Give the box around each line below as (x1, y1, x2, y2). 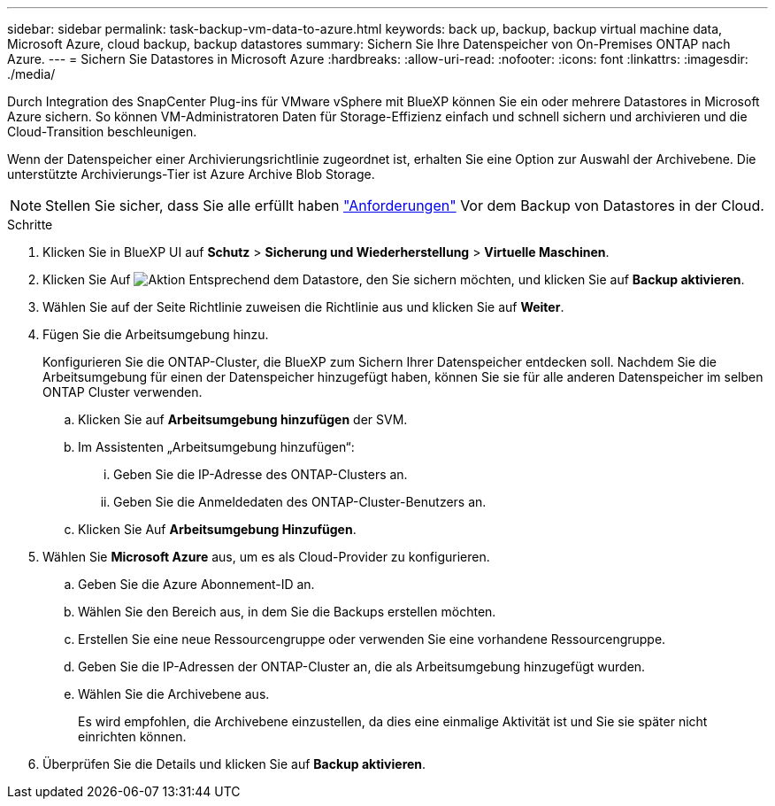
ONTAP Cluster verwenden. (42, 384, 203, 399)
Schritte (7, 217, 53, 232)
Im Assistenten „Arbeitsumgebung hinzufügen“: (78, 439, 355, 454)
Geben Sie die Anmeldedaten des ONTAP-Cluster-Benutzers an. (113, 494, 487, 509)
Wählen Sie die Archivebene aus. (78, 686, 270, 701)
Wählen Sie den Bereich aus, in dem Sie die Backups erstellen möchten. (78, 604, 496, 619)
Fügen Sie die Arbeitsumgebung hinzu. (42, 327, 269, 342)
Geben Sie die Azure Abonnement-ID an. (78, 577, 315, 592)
